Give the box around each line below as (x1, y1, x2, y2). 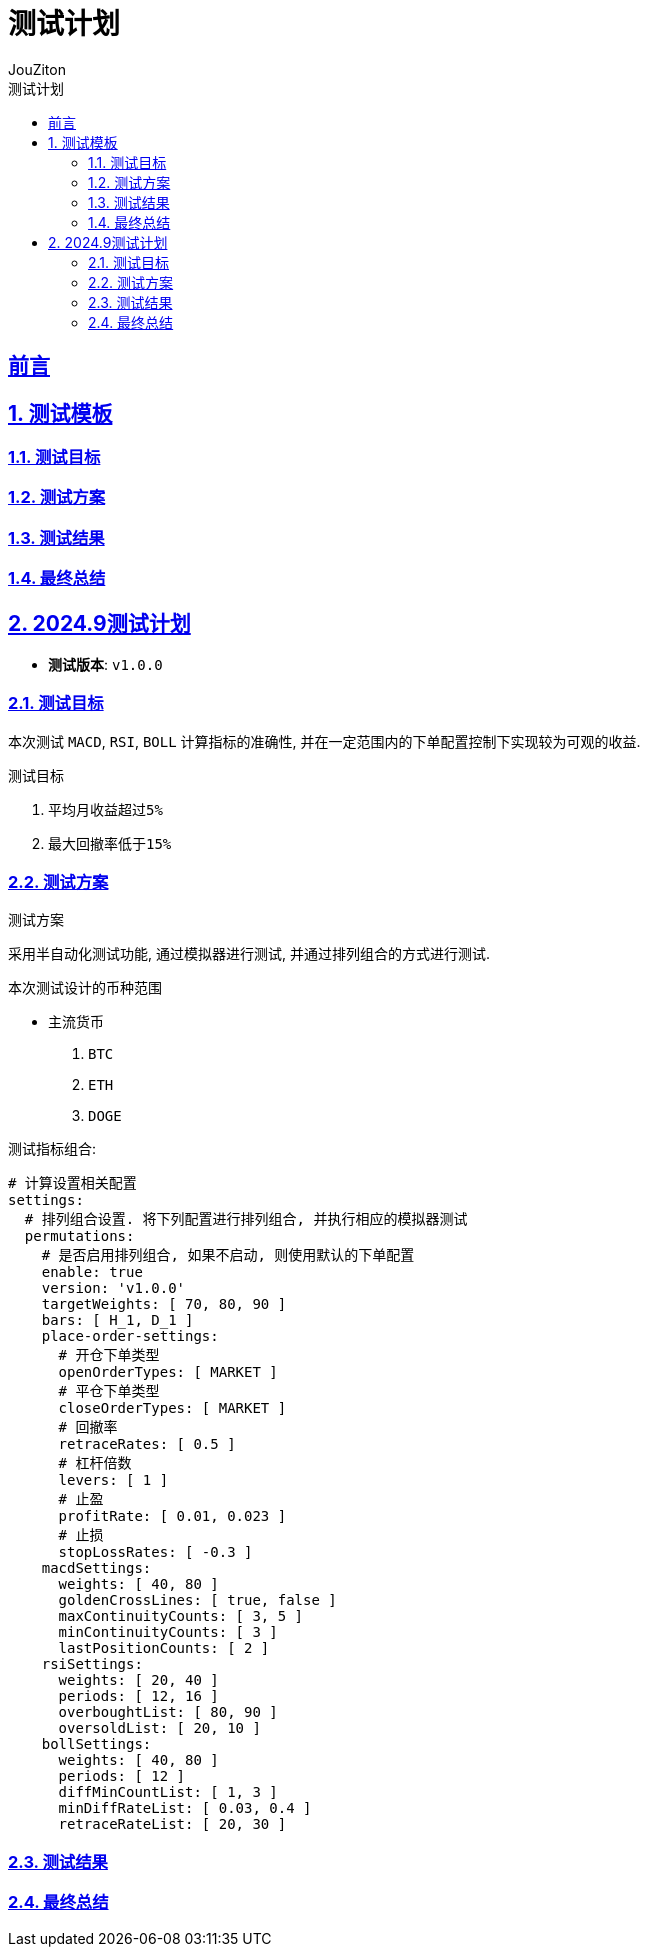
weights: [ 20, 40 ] (58, 1672, 219, 1689)
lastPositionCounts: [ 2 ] (58, 1640, 270, 1657)
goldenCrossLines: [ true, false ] (58, 1592, 337, 1609)
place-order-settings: (41, 1328, 219, 1345)
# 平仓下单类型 (58, 1383, 160, 1400)
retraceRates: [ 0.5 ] (58, 1436, 236, 1453)
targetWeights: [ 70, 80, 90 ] (41, 1296, 287, 1313)
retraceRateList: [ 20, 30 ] (58, 1816, 287, 1833)
